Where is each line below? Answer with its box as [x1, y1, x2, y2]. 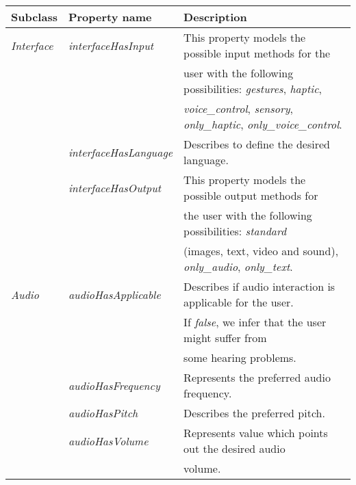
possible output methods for [183, 187, 318, 203]
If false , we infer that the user [183, 314, 327, 330]
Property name [68, 9, 152, 25]
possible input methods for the [183, 45, 331, 61]
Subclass [11, 9, 58, 25]
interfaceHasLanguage [68, 144, 173, 160]
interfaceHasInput [68, 37, 154, 53]
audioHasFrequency [68, 377, 160, 393]
